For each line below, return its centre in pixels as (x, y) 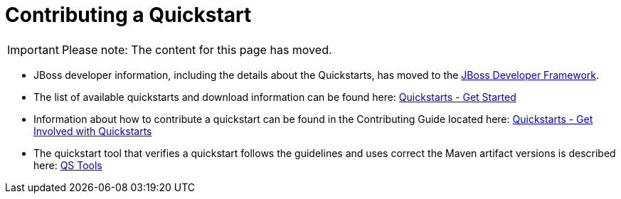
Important (33, 49)
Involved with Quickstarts (93, 131)
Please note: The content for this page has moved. (197, 49)
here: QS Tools (68, 165)
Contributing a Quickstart (128, 15)
